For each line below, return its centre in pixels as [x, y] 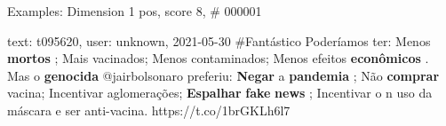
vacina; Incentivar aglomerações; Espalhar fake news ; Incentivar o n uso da [220, 93]
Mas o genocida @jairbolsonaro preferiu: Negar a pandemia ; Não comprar [223, 75]
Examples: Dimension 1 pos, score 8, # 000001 [135, 11]
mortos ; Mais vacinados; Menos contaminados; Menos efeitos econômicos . [218, 58]
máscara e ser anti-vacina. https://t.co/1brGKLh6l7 [149, 110]
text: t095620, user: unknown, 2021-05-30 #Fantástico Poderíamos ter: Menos [219, 40]
